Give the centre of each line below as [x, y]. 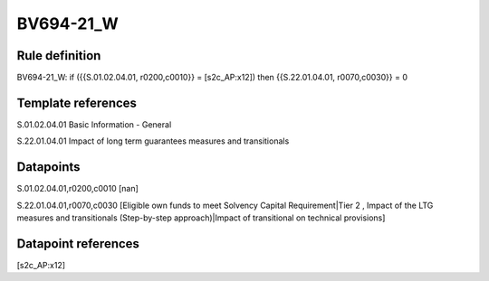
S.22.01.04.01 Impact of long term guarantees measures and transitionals [153, 141]
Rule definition [59, 56]
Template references [77, 103]
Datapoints [48, 167]
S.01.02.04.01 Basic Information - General [94, 124]
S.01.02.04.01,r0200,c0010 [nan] [78, 189]
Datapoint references [78, 244]
